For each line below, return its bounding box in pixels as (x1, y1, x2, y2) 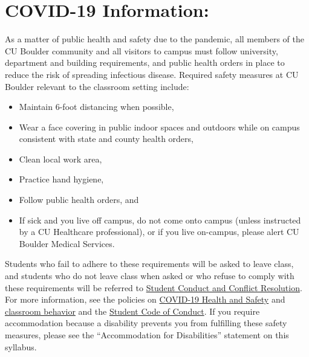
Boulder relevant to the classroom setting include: (5, 80, 189, 92)
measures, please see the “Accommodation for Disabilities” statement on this (5, 329, 289, 341)
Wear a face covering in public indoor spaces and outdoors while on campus (19, 120, 300, 133)
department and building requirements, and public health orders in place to (5, 56, 285, 69)
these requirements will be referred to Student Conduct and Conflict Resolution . (5, 281, 302, 294)
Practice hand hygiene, (19, 173, 104, 185)
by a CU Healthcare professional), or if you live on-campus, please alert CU (19, 225, 299, 238)
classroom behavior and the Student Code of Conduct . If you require (5, 304, 260, 317)
